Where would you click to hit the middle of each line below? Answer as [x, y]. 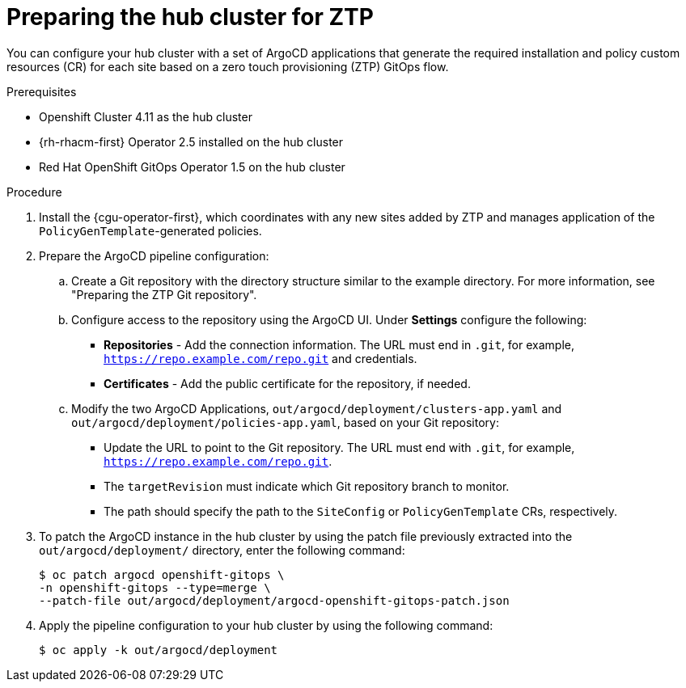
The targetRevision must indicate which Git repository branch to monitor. [307, 486]
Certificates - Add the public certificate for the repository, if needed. [287, 383]
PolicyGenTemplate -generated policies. [150, 230]
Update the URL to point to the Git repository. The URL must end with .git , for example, [339, 447]
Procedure [34, 192]
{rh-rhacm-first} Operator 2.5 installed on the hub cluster [191, 141]
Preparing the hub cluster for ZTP [190, 17]
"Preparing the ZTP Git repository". [164, 294]
